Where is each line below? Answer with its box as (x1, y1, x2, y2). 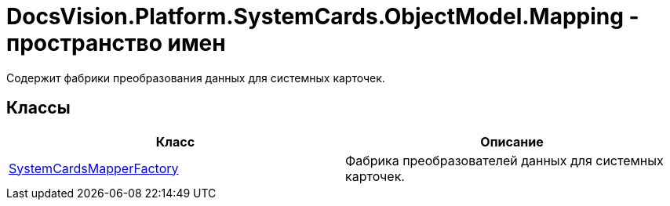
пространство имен (6, 30, 226, 56)
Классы (6, 98, 71, 118)
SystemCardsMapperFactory (9, 160, 179, 176)
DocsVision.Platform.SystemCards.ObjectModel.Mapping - (6, 3, 639, 30)
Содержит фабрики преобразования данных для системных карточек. (6, 70, 385, 85)
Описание (480, 133, 544, 150)
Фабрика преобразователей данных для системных (345, 152, 664, 168)
